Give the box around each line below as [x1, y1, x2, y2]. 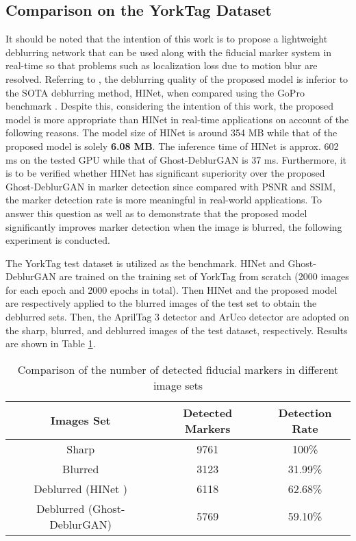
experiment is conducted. [5, 233, 110, 247]
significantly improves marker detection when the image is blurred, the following [5, 219, 342, 234]
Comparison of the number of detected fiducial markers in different [17, 361, 339, 377]
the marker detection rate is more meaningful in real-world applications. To [5, 192, 322, 207]
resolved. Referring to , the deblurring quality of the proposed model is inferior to [5, 71, 348, 86]
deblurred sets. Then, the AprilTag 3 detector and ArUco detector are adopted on [5, 310, 350, 324]
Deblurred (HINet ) [34, 480, 127, 496]
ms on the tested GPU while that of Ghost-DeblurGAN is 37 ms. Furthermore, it [5, 152, 347, 166]
